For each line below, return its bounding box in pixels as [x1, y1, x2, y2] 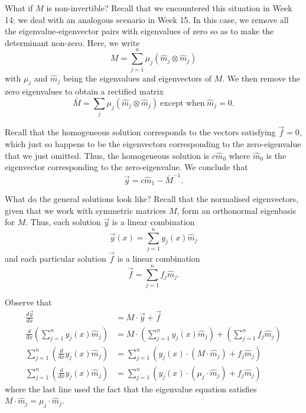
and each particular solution [5, 252, 106, 265]
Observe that [5, 295, 52, 308]
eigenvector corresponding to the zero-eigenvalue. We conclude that [5, 161, 248, 173]
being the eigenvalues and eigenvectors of [63, 71, 211, 84]
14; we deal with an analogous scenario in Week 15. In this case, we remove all [5, 13, 289, 25]
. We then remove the [222, 71, 301, 84]
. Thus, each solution [25, 216, 101, 228]
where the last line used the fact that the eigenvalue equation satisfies [5, 382, 257, 395]
